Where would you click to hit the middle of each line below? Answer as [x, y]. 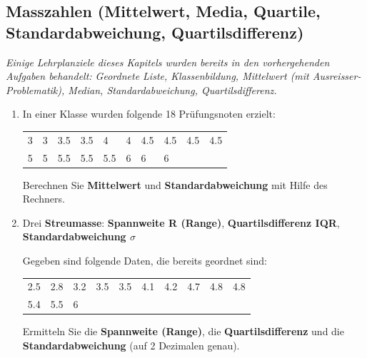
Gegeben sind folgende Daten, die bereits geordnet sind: [145, 261]
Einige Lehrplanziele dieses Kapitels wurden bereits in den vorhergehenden [168, 62]
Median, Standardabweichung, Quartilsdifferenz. [172, 89]
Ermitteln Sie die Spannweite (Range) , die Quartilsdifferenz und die [183, 331]
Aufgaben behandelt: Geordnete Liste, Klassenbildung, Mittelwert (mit [157, 76]
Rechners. [44, 199]
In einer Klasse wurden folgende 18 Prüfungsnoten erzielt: [149, 114]
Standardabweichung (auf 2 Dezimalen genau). [131, 345]
